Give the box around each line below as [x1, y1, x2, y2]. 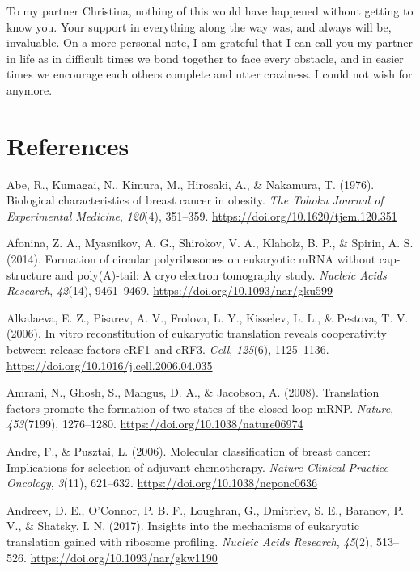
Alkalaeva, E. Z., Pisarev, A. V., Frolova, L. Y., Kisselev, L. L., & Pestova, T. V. [6, 309, 409, 326]
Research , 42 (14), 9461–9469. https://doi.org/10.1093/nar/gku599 [6, 282, 333, 299]
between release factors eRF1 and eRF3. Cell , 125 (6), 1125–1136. [6, 341, 329, 358]
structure [6, 266, 52, 283]
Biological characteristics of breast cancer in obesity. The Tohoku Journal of [6, 191, 384, 208]
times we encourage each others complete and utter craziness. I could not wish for [6, 65, 413, 82]
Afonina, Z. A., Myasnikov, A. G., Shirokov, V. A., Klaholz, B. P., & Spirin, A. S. [6, 234, 414, 251]
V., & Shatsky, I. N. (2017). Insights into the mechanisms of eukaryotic [6, 517, 359, 534]
